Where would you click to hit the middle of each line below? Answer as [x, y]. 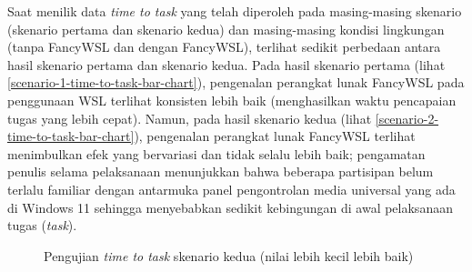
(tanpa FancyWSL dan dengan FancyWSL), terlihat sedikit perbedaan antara [224, 47]
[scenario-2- [407, 118]
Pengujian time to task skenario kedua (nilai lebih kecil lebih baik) [229, 255]
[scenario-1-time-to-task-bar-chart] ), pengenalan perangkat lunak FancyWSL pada [236, 82]
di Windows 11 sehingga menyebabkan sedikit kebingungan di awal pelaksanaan [230, 207]
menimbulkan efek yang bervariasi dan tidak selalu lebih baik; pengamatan [216, 153]
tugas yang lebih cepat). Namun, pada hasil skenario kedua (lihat [190, 118]
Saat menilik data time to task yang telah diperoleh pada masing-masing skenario [235, 11]
